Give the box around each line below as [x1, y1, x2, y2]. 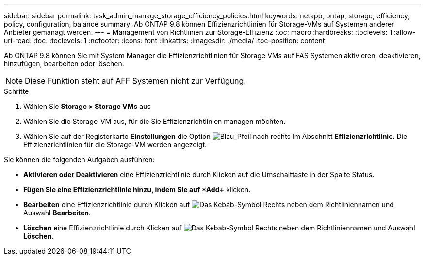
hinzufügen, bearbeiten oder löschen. [4, 60, 124, 68]
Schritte [4, 87, 29, 95]
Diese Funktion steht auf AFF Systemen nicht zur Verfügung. [25, 76, 246, 86]
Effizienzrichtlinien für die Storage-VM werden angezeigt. [23, 140, 207, 149]
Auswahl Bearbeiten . [23, 209, 91, 217]
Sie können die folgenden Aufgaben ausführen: [4, 155, 155, 164]
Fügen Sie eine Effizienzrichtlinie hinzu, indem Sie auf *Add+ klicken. [23, 185, 251, 194]
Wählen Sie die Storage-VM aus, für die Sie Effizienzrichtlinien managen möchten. [23, 117, 286, 125]
